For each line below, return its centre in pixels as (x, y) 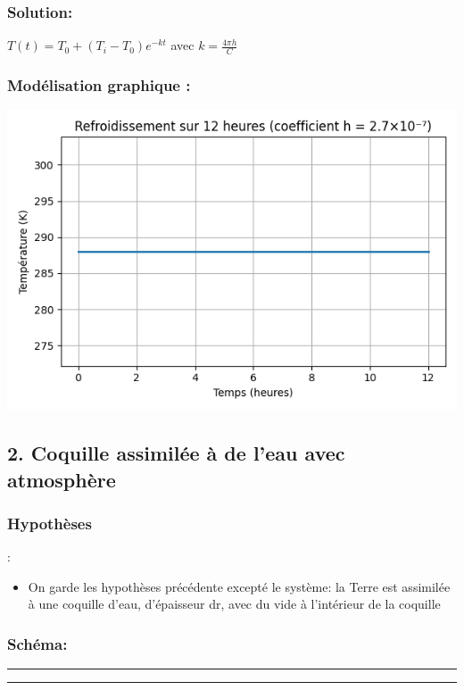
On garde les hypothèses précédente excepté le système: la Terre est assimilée (239, 586)
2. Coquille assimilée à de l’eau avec (176, 453)
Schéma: (37, 643)
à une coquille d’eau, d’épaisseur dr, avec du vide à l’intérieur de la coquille (234, 604)
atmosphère (62, 479)
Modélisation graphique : (99, 84)
